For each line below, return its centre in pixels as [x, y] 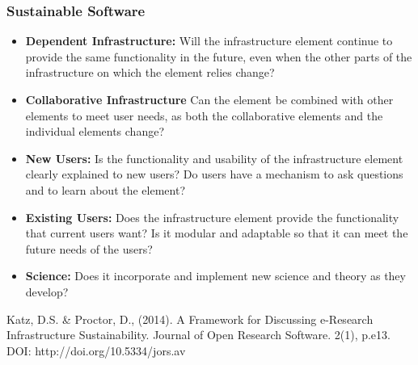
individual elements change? [95, 131]
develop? [47, 291]
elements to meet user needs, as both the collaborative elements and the [204, 115]
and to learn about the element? [106, 189]
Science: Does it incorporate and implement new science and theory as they [215, 276]
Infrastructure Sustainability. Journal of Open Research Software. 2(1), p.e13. [198, 335]
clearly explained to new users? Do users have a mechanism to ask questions [214, 174]
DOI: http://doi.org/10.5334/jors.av [96, 350]
